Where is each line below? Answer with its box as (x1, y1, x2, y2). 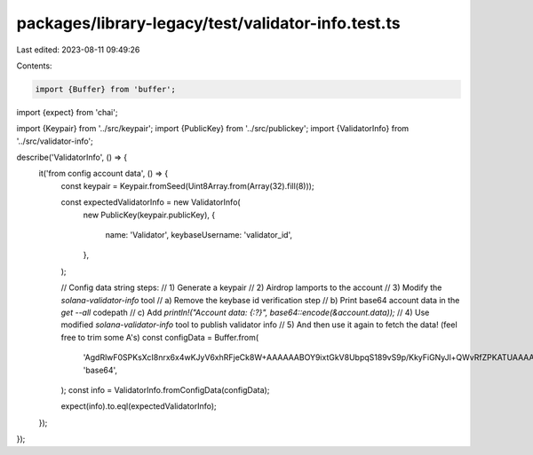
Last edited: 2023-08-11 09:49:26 (16, 44, 140, 55)
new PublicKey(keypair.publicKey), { (83, 209, 216, 220)
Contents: (16, 60, 52, 71)
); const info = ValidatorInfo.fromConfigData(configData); (60, 384, 270, 395)
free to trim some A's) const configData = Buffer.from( (60, 332, 259, 342)
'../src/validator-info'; (16, 136, 93, 146)
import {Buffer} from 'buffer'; (35, 84, 177, 94)
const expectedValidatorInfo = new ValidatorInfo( (60, 197, 241, 208)
